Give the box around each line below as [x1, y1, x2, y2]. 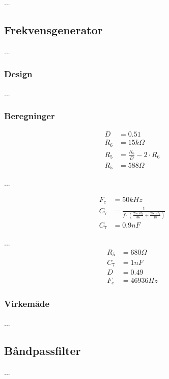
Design [4, 68, 33, 80]
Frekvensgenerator [4, 21, 103, 37]
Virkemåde [4, 297, 50, 310]
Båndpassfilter [4, 342, 81, 358]
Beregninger [4, 109, 55, 122]
